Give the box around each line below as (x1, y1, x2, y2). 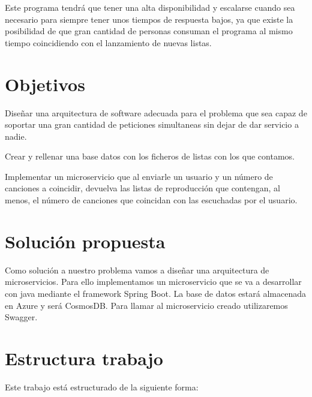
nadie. (5, 130, 27, 142)
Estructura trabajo (5, 345, 163, 370)
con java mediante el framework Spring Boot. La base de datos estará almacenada (5, 287, 307, 299)
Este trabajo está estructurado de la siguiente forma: (5, 380, 199, 393)
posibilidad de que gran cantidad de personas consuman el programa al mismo (5, 25, 293, 37)
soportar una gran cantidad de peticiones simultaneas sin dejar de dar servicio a (5, 118, 299, 131)
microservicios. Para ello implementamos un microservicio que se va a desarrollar (5, 275, 302, 288)
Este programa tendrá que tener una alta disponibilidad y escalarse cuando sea (5, 1, 295, 13)
